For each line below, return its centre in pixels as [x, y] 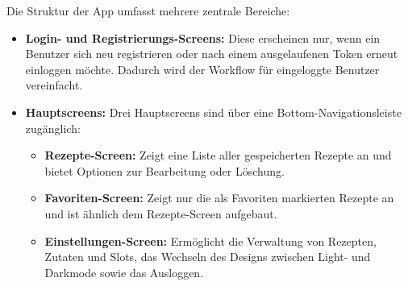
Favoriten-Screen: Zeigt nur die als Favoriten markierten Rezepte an [219, 198]
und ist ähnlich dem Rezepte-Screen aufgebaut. [161, 213]
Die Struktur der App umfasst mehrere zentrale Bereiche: [148, 10]
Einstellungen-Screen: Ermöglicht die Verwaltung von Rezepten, [210, 240]
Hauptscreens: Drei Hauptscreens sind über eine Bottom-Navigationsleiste [213, 112]
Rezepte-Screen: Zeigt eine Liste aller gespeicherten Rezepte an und [218, 155]
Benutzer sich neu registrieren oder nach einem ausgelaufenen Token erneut [212, 54]
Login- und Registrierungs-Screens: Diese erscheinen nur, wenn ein [203, 37]
